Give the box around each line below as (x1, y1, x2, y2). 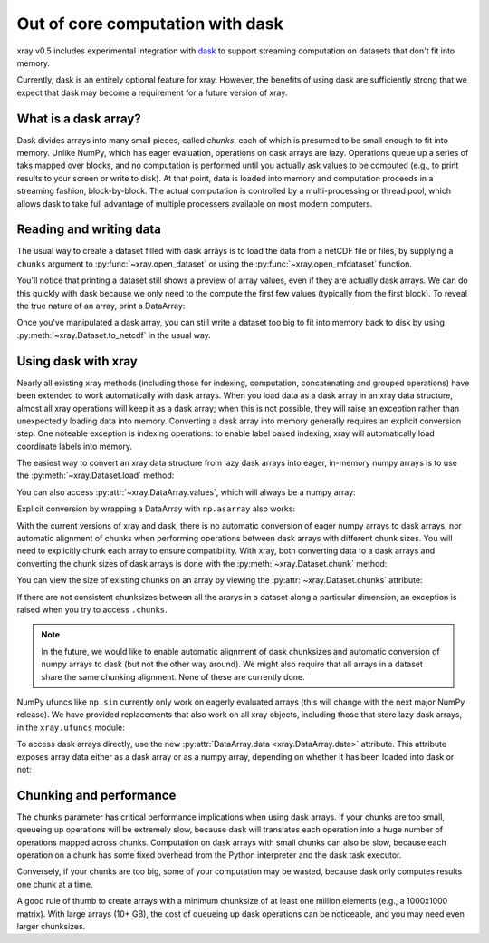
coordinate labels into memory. (16, 441, 133, 452)
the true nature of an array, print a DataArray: (16, 300, 186, 312)
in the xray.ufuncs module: (16, 722, 126, 733)
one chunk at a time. (16, 879, 93, 890)
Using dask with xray (16, 354, 138, 369)
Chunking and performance (16, 787, 177, 802)
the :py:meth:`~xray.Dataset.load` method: (16, 470, 175, 481)
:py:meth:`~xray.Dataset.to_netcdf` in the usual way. (16, 329, 212, 340)
